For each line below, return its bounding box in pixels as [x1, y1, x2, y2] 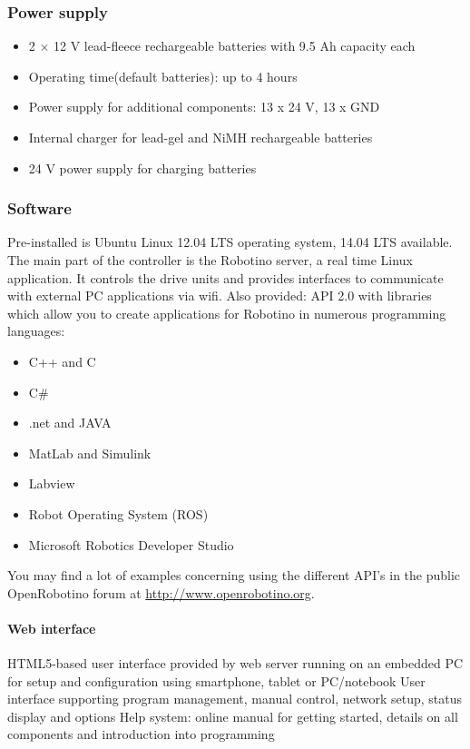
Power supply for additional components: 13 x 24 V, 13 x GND [28, 97, 380, 116]
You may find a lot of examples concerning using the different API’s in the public [7, 566, 461, 585]
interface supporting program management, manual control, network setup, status [7, 689, 463, 708]
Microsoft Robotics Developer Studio [28, 535, 234, 554]
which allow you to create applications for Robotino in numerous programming [7, 303, 446, 322]
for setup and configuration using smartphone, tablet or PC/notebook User [7, 671, 426, 690]
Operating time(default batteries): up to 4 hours [28, 66, 298, 85]
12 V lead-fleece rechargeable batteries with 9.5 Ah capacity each [54, 36, 416, 55]
